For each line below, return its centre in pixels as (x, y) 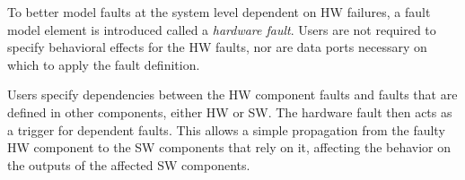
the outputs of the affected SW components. (129, 164)
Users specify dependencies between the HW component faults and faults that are (232, 94)
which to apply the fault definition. (104, 64)
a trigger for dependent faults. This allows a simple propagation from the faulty (226, 129)
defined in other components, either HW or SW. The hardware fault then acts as (230, 111)
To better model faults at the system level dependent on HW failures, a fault (219, 12)
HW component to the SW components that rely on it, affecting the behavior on (229, 147)
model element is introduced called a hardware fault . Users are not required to (222, 29)
